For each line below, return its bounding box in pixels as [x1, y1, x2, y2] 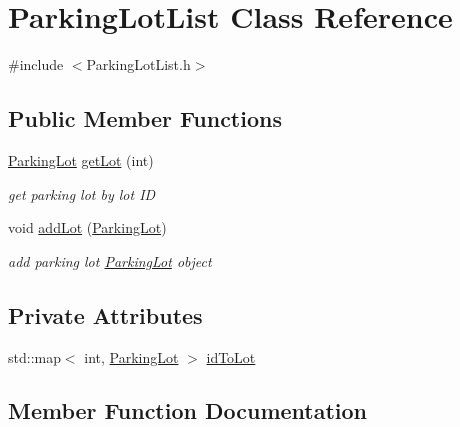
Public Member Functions [8, 103, 282, 134]
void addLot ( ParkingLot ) [8, 217, 167, 238]
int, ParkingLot [84, 346, 179, 367]
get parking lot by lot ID [8, 183, 156, 204]
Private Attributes [8, 299, 203, 330]
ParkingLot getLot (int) [8, 149, 154, 170]
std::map [8, 346, 61, 367]
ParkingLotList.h [86, 54, 191, 75]
